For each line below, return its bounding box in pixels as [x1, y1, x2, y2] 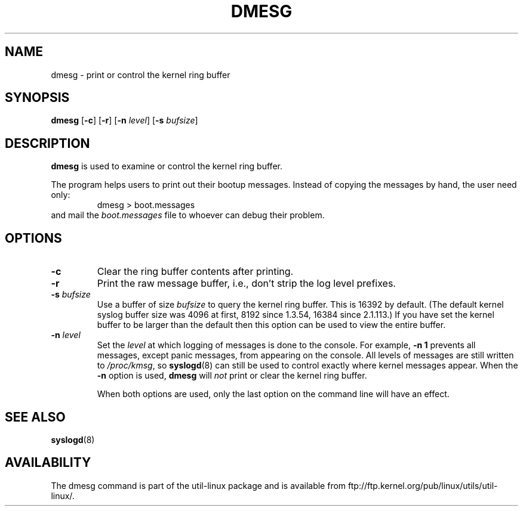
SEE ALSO [5, 409, 66, 425]
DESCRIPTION [5, 135, 90, 151]
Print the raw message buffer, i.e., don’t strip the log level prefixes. [97, 277, 396, 290]
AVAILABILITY [5, 455, 91, 470]
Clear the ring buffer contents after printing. [97, 265, 294, 278]
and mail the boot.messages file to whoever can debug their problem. [51, 210, 325, 221]
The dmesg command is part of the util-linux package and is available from [51, 480, 346, 491]
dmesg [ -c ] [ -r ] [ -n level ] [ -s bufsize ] [51, 115, 198, 126]
